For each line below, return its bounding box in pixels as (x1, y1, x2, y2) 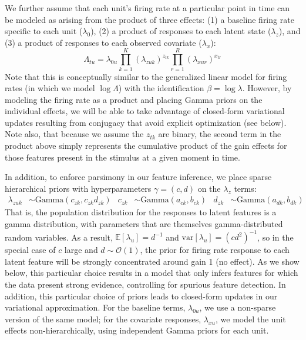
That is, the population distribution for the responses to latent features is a (5, 206, 277, 218)
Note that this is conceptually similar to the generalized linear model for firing (5, 70, 287, 82)
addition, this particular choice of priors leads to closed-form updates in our (5, 289, 278, 302)
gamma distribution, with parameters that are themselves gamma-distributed (5, 218, 283, 230)
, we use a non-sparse (199, 301, 276, 314)
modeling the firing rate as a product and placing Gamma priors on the (5, 93, 263, 105)
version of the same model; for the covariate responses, (5, 312, 201, 325)
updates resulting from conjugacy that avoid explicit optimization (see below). (5, 116, 287, 128)
